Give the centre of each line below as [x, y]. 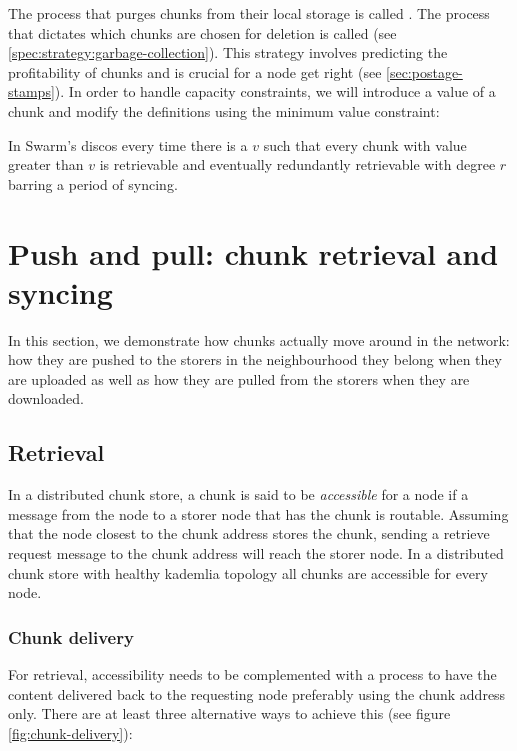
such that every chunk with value [365, 144]
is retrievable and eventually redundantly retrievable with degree [297, 164]
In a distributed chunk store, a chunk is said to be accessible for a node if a [238, 494]
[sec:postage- [424, 71]
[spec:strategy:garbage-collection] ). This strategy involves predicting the [228, 52]
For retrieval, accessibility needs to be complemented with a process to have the [252, 674]
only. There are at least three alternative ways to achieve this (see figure [229, 713]
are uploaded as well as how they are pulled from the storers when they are [239, 378]
